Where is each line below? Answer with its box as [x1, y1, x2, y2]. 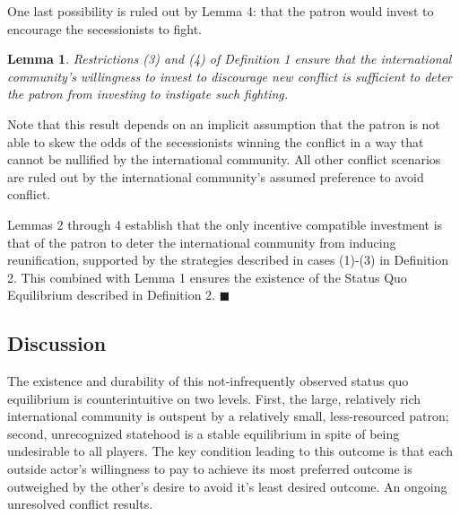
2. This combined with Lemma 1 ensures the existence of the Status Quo [7, 267, 407, 286]
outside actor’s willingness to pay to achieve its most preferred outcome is [7, 459, 412, 478]
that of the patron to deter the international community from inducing [7, 232, 396, 251]
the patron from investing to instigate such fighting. [7, 84, 289, 103]
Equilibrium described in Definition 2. [7, 285, 215, 304]
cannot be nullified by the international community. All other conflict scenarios [7, 150, 441, 169]
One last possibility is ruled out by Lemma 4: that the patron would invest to [7, 2, 434, 20]
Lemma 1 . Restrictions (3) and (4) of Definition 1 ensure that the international [7, 49, 452, 68]
